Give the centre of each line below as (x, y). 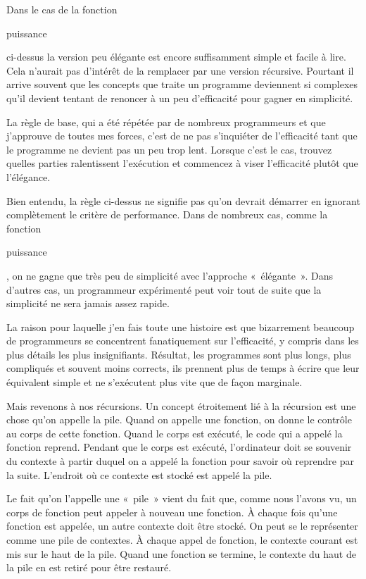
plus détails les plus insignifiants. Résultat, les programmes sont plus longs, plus (179, 354)
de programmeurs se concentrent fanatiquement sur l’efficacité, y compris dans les (183, 341)
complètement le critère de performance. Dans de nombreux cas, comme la (167, 214)
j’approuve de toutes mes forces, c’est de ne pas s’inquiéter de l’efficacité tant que (182, 136)
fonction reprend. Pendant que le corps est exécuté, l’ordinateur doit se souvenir (179, 447)
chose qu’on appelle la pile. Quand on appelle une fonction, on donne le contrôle (179, 419)
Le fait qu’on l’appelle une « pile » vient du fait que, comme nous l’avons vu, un (182, 498)
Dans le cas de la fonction (62, 9)
